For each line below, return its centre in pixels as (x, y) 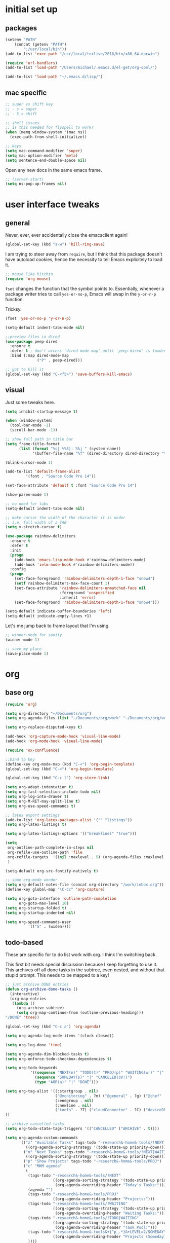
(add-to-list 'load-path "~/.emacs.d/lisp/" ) (54, 77)
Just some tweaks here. (30, 402)
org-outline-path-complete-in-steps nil (51, 848)
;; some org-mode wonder (31, 880)
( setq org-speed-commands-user (38, 922)
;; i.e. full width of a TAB (36, 522)
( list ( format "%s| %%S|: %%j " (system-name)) (70, 449)
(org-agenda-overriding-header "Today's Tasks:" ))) (111, 1185)
